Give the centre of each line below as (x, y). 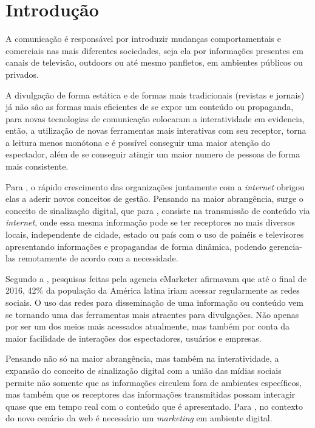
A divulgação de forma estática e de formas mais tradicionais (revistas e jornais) (155, 95)
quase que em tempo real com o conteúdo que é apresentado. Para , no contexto (154, 406)
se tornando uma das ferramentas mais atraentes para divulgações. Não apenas (152, 314)
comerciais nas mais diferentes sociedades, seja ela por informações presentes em (154, 50)
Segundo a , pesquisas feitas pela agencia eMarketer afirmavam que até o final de (156, 278)
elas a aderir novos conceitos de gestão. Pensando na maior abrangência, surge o (154, 198)
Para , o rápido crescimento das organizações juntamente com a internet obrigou (155, 186)
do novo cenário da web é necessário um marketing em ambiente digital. (139, 418)
